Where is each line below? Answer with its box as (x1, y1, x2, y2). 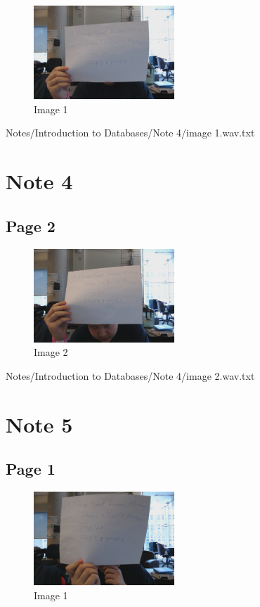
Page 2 (6, 215, 56, 236)
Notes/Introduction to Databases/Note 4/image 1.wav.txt (6, 125, 255, 140)
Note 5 (6, 409, 73, 438)
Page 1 (6, 458, 56, 480)
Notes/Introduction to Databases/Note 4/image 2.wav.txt (6, 368, 255, 383)
